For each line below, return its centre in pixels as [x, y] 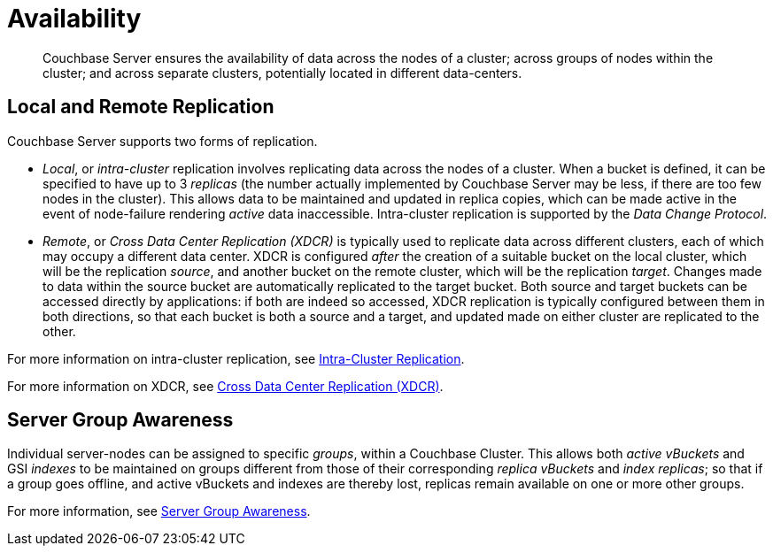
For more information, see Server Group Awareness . [159, 511]
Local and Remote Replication [141, 107]
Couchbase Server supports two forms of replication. [162, 141]
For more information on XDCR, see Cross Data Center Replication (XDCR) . [225, 386]
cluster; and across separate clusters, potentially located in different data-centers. [282, 73]
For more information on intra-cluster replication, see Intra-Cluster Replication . [236, 358]
